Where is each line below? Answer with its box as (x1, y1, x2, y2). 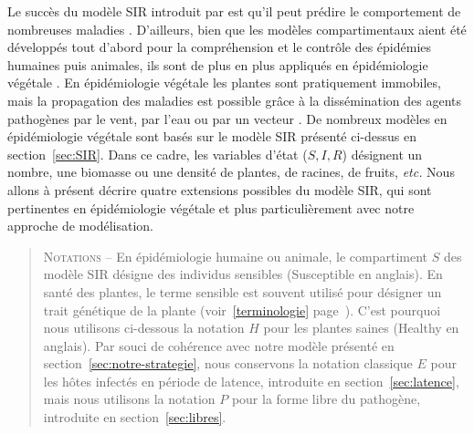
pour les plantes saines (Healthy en (263, 318, 459, 337)
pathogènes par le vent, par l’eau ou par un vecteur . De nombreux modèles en (7, 108, 448, 128)
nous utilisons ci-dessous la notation (43, 318, 245, 337)
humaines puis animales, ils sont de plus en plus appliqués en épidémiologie (7, 55, 428, 74)
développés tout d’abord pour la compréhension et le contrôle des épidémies (7, 37, 432, 57)
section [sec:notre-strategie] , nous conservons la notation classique (43, 354, 413, 373)
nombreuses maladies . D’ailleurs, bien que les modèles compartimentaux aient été (7, 19, 467, 38)
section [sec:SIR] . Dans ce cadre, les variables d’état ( (7, 144, 308, 163)
